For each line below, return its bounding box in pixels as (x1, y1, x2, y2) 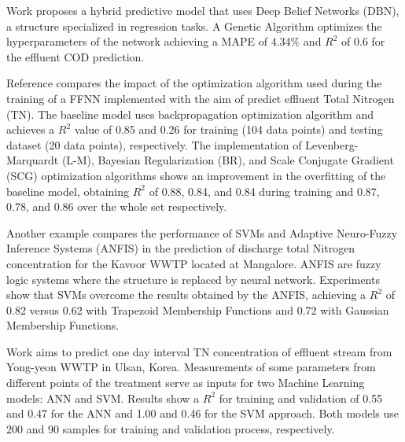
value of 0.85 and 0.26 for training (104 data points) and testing (74, 121, 383, 138)
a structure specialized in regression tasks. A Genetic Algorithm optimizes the (6, 17, 382, 34)
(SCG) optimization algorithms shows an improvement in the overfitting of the (6, 167, 386, 183)
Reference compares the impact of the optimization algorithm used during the (6, 75, 382, 91)
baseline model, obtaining (6, 182, 130, 199)
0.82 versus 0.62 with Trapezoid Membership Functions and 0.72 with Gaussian (6, 301, 389, 318)
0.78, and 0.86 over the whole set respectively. (6, 198, 227, 215)
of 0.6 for (341, 33, 385, 50)
